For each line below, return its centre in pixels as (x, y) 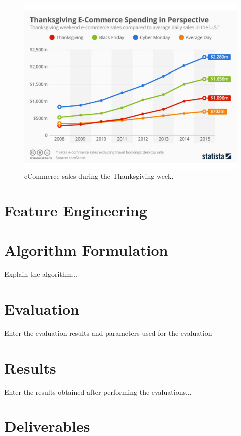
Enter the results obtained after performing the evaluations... (98, 391)
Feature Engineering (76, 210)
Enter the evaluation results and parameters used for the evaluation (108, 333)
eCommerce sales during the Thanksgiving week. (99, 176)
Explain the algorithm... (41, 274)
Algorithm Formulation (86, 250)
